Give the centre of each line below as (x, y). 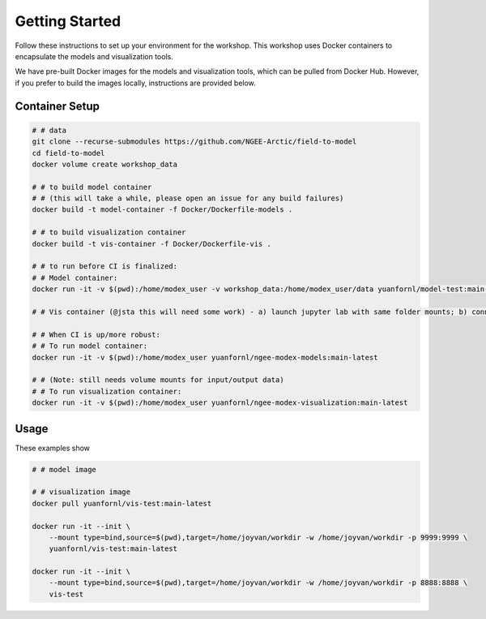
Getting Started (68, 21)
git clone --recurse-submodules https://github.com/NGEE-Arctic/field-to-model (194, 142)
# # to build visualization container (109, 232)
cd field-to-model (68, 153)
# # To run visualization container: (107, 391)
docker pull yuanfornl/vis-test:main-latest (122, 503)
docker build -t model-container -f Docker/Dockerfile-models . (162, 210)
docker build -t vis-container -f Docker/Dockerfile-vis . (151, 244)
